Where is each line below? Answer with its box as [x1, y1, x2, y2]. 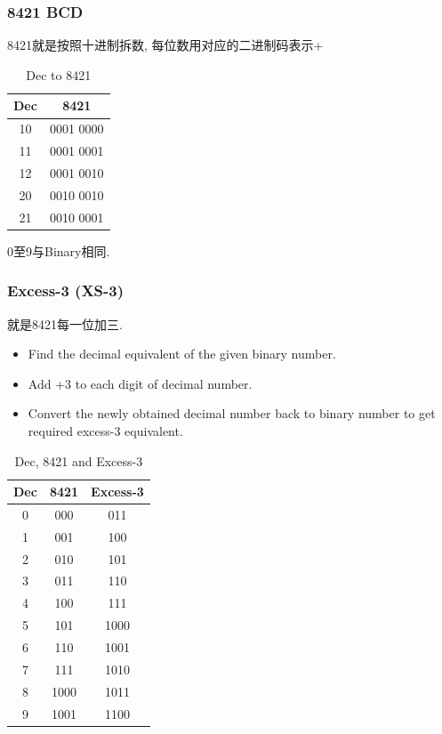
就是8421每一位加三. [7, 314, 123, 333]
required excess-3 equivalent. [28, 421, 183, 440]
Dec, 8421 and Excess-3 [14, 451, 143, 470]
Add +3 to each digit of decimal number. [28, 374, 253, 392]
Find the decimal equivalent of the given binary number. [28, 344, 336, 363]
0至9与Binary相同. [7, 241, 110, 260]
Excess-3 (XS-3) [7, 279, 125, 302]
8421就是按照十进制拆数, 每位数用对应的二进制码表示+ [7, 36, 324, 54]
